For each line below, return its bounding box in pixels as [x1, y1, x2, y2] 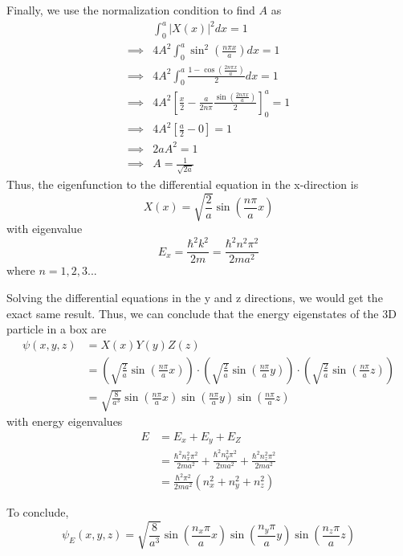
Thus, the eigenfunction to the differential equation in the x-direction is [6, 176, 359, 193]
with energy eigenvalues [6, 413, 123, 430]
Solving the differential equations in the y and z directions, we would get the [6, 288, 383, 305]
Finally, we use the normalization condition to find [6, 2, 255, 18]
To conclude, [6, 503, 69, 520]
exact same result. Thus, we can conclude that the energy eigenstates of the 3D [6, 305, 397, 321]
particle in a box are [6, 321, 107, 337]
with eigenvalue [6, 220, 83, 237]
